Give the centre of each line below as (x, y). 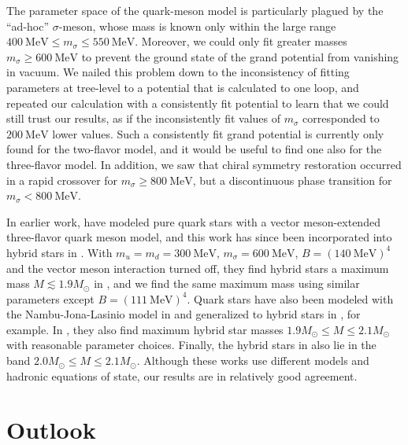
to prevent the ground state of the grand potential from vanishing (240, 56)
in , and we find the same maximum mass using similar (227, 283)
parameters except (50, 298)
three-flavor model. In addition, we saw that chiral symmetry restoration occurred (204, 164)
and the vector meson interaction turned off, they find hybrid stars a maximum (198, 268)
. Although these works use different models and (253, 360)
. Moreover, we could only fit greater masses (241, 41)
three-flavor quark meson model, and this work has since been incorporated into (199, 237)
